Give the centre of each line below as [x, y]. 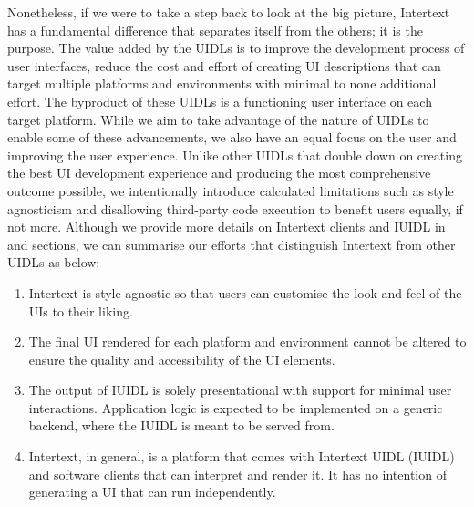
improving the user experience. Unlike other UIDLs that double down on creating [235, 155]
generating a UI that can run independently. [152, 492]
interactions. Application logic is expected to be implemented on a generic [236, 407]
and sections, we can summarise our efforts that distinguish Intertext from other [232, 244]
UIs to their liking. [81, 310]
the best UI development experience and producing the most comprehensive [219, 173]
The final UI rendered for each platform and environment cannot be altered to [247, 341]
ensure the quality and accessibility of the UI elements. [182, 359]
